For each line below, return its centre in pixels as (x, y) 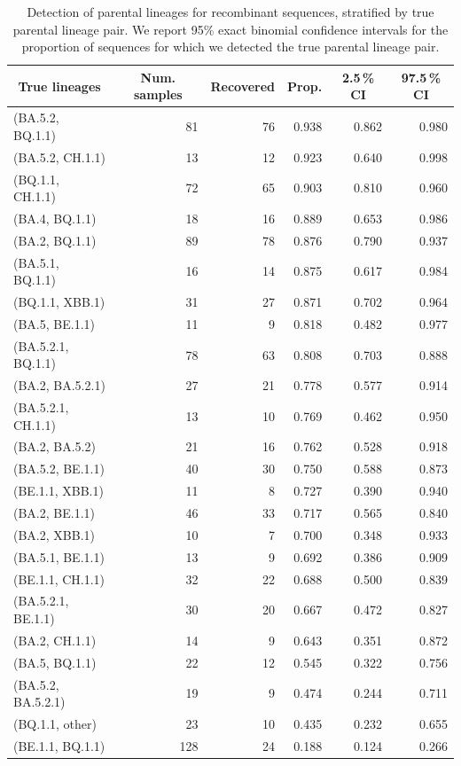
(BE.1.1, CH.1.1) (59, 578)
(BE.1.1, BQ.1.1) (59, 745)
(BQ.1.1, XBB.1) (59, 302)
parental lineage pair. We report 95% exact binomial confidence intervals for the (230, 29)
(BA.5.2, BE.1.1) (59, 469)
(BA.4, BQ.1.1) (55, 218)
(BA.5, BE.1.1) (54, 323)
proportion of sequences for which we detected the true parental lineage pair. (230, 47)
